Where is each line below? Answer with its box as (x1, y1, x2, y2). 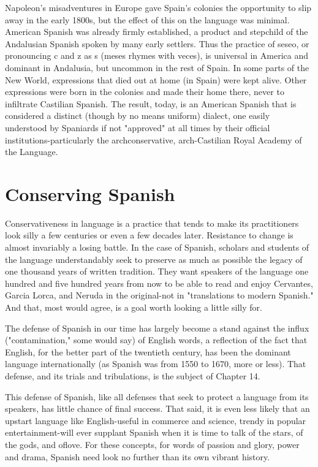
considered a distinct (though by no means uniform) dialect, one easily (5, 109, 270, 122)
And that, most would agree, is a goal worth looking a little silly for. (5, 301, 262, 313)
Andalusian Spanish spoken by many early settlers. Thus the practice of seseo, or (5, 37, 309, 50)
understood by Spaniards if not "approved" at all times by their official (5, 121, 270, 134)
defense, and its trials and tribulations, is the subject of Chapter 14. (5, 369, 260, 382)
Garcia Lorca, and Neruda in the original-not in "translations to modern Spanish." (5, 289, 314, 302)
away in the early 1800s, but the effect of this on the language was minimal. (5, 13, 290, 26)
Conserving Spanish (5, 181, 175, 206)
